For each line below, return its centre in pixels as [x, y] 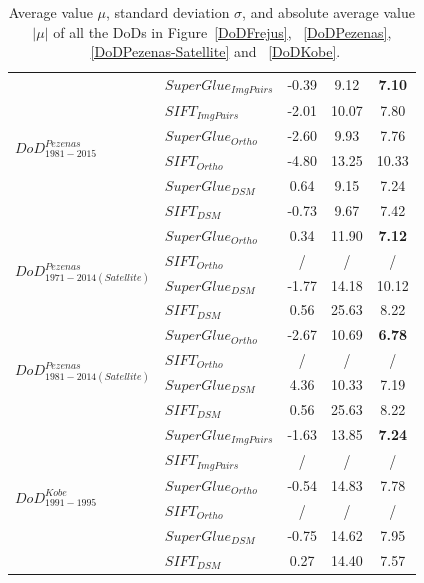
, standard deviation [168, 12]
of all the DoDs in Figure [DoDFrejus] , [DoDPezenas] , [222, 31]
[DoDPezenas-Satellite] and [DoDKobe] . [215, 51]
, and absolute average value [328, 12]
